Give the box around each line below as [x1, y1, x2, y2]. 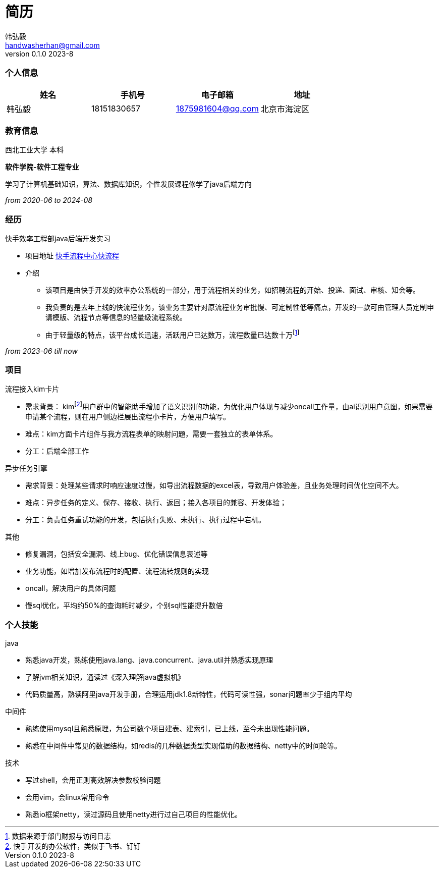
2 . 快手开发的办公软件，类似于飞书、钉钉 [5, 841, 141, 850]
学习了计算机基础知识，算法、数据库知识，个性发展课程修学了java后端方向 [5, 180, 252, 189]
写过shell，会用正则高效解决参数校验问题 [25, 775, 161, 784]
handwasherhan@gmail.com [5, 40, 100, 49]
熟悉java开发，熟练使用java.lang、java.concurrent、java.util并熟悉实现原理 [25, 655, 273, 664]
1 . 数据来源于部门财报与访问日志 [5, 831, 111, 840]
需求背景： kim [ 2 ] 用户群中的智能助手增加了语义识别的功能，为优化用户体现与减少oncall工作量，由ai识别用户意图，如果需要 [25, 401, 433, 411]
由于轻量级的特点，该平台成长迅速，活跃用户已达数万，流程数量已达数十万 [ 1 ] [45, 329, 300, 339]
